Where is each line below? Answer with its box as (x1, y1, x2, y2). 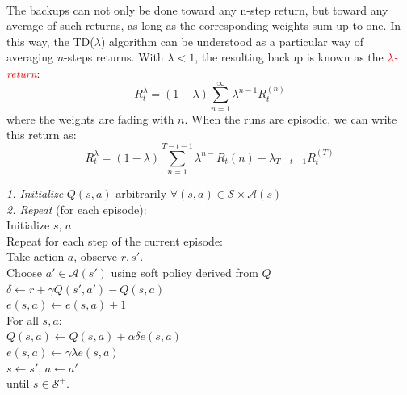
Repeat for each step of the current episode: (6, 232, 224, 249)
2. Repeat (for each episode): (6, 200, 147, 217)
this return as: (6, 126, 77, 143)
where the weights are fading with (6, 110, 174, 127)
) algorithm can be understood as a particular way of (100, 32, 363, 49)
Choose (6, 263, 43, 280)
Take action (6, 248, 65, 265)
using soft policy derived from (111, 263, 258, 280)
